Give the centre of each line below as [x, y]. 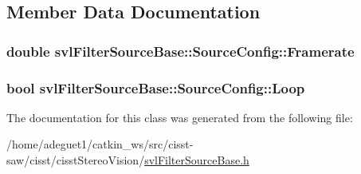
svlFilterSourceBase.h [197, 160]
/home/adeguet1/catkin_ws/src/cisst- [100, 144]
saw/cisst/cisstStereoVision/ [76, 160]
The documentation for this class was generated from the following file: [180, 117]
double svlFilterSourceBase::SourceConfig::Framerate [180, 51]
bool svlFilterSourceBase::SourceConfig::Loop [156, 87]
